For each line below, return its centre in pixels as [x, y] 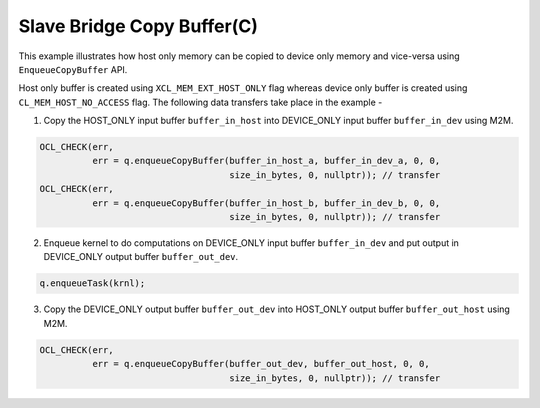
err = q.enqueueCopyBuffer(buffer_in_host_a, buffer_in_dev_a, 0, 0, [266, 161]
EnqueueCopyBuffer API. [73, 69]
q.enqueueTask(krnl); [92, 283]
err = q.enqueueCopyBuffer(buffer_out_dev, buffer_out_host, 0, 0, [260, 364]
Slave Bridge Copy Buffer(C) [138, 26]
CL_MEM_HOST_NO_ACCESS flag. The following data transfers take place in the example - [200, 102]
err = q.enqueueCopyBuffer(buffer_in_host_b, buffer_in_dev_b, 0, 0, [266, 203]
